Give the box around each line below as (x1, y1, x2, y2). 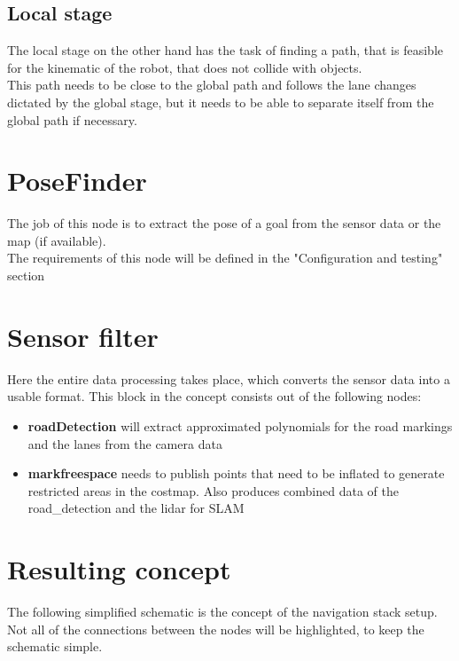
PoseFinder (7, 162, 147, 199)
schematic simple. (7, 637, 103, 656)
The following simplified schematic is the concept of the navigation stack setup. (7, 602, 438, 621)
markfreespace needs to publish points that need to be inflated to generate (27, 464, 445, 483)
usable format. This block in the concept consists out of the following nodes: (7, 387, 422, 405)
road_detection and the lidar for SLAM (27, 499, 245, 517)
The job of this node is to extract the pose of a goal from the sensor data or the (7, 214, 441, 232)
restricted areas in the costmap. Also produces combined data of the (27, 481, 399, 500)
